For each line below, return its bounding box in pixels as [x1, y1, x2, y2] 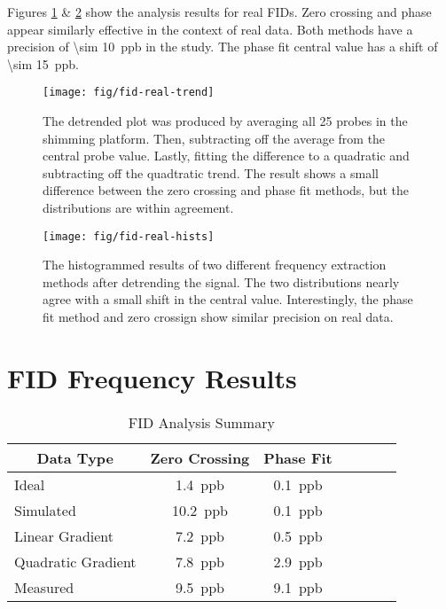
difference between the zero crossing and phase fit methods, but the [43, 181, 409, 199]
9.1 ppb [273, 576, 323, 597]
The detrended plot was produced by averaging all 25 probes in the [43, 112, 408, 130]
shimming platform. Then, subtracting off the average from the [43, 129, 386, 147]
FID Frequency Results [7, 359, 297, 395]
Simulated [14, 499, 76, 520]
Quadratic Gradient [14, 550, 137, 572]
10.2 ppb [171, 499, 229, 520]
